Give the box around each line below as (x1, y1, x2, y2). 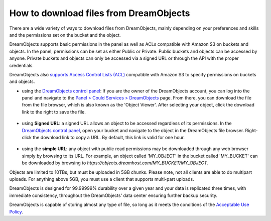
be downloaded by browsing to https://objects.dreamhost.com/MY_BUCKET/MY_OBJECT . (22, 160, 209, 166)
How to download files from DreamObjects (9, 8, 190, 19)
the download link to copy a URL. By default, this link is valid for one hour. (33, 135, 185, 141)
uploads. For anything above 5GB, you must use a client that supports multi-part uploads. (9, 176, 194, 182)
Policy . (9, 208, 24, 214)
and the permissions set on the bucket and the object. (9, 32, 121, 38)
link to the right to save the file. (22, 108, 86, 115)
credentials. (9, 62, 34, 68)
